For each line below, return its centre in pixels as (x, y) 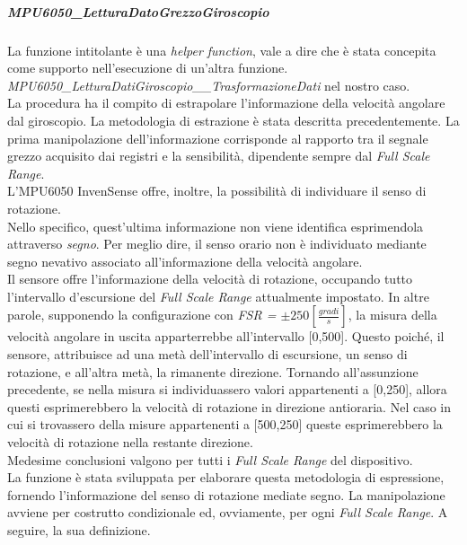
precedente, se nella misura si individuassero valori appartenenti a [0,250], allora (227, 389)
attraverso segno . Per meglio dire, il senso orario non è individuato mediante (217, 244)
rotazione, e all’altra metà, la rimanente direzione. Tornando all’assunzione (213, 371)
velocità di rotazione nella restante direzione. (130, 442)
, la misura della (392, 315)
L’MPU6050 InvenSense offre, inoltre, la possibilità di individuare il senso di (217, 191)
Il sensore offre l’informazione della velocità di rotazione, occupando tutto (210, 279)
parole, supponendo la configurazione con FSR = (142, 315)
